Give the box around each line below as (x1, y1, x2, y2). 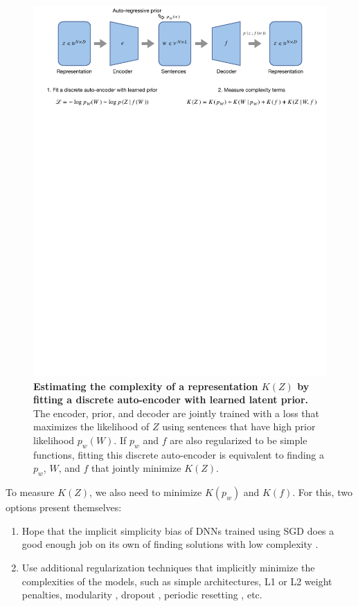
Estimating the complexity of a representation (33, 378, 258, 393)
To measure (6, 485, 55, 499)
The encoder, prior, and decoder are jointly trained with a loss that (33, 405, 320, 420)
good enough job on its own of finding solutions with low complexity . (21, 537, 319, 551)
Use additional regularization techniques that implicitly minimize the (21, 560, 315, 574)
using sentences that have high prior (162, 419, 316, 434)
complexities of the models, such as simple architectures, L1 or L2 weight (21, 573, 332, 588)
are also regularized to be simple (170, 432, 307, 447)
